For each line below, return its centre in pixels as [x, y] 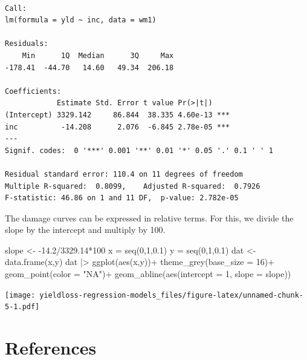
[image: [20, 295]
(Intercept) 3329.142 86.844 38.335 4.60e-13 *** [118, 115]
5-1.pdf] [22, 307]
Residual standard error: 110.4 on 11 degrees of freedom [124, 174]
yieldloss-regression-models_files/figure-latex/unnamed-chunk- [171, 295]
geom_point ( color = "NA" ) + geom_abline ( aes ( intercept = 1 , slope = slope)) [148, 274]
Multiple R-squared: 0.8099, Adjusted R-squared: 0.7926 [133, 186]
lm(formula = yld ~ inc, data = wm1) [81, 20]
